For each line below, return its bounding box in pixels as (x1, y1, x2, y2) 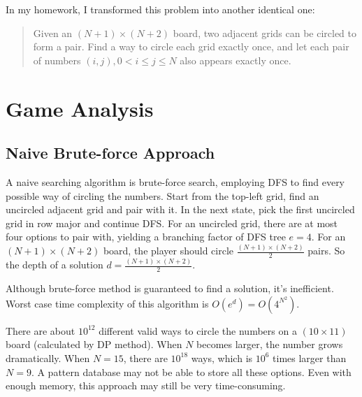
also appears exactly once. (180, 52, 291, 67)
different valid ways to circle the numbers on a (99, 323, 297, 338)
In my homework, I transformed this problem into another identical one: (6, 2, 315, 16)
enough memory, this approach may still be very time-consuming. (6, 378, 286, 393)
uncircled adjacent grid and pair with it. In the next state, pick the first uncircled (6, 202, 355, 217)
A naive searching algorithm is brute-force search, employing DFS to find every (6, 174, 345, 189)
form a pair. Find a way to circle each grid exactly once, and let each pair (33, 39, 349, 54)
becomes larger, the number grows (196, 337, 343, 352)
